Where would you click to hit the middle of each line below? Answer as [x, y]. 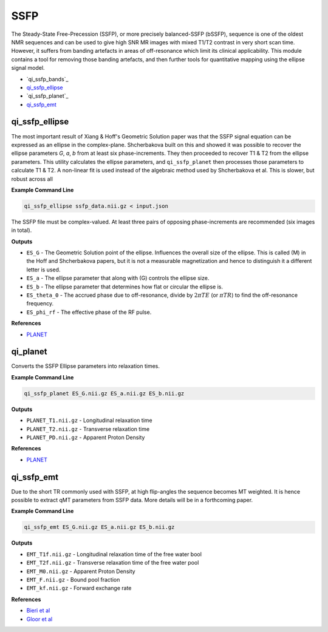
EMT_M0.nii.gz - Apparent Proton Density [81, 571]
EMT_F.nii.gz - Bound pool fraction [73, 580]
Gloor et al [39, 619]
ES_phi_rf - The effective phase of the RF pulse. [89, 312]
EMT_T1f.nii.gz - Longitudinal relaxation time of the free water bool [114, 554]
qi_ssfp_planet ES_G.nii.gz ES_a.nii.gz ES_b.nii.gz [104, 393]
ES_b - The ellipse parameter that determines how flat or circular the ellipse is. [125, 287]
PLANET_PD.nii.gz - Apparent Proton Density [86, 438]
